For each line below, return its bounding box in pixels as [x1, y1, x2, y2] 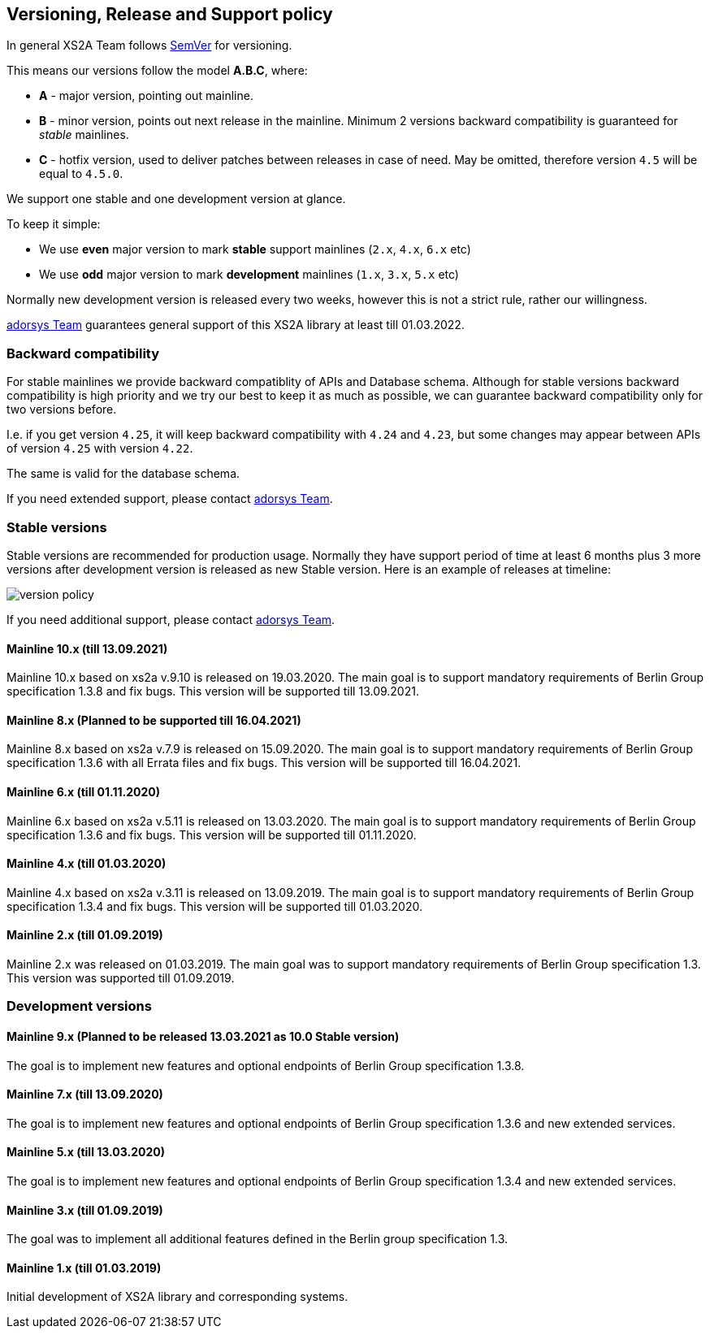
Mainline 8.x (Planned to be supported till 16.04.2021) [6, 713, 301, 727]
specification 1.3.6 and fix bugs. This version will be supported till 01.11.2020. [6, 827, 417, 842]
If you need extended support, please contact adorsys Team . [6, 492, 333, 506]
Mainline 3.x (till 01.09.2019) [6, 1203, 163, 1217]
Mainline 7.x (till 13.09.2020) [6, 1087, 163, 1102]
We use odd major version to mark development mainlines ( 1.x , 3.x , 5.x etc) [39, 267, 459, 282]
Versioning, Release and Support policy [6, 4, 333, 24]
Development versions [6, 998, 152, 1015]
